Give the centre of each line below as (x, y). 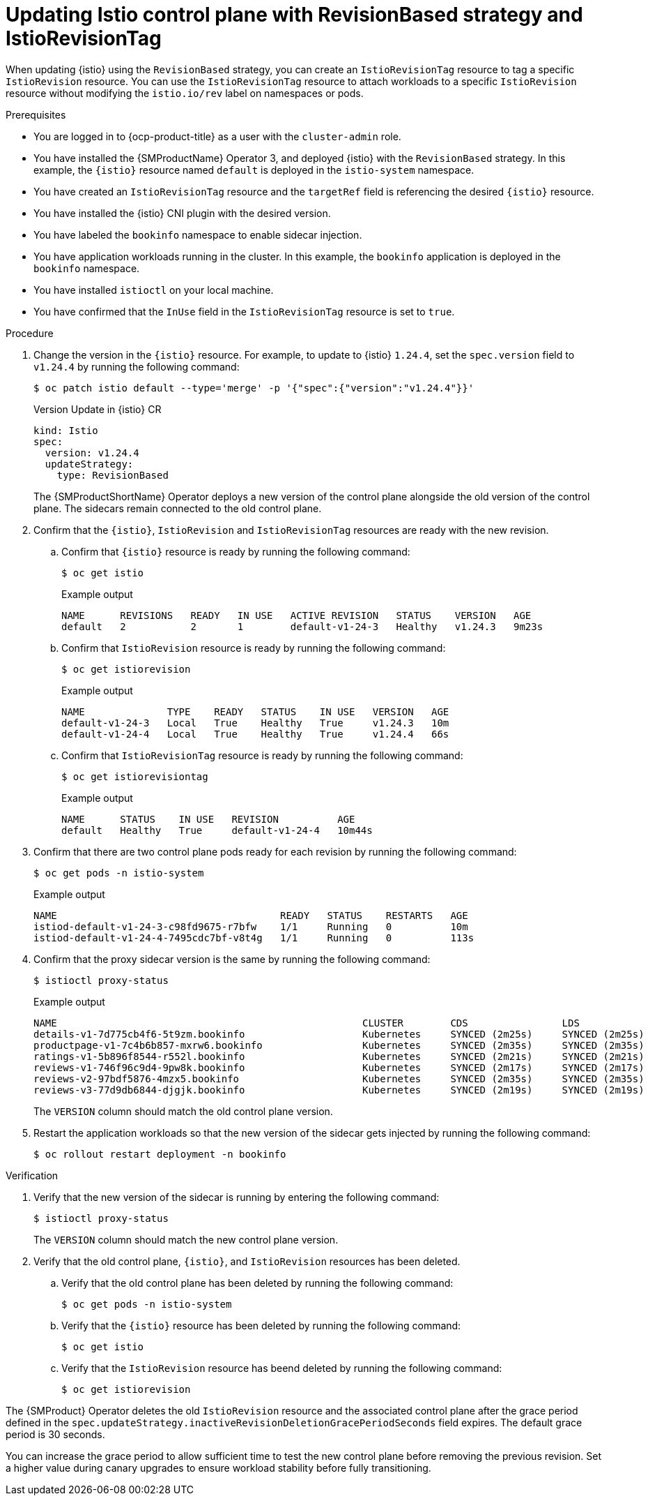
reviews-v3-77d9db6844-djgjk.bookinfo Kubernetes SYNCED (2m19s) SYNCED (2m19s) (339, 1090)
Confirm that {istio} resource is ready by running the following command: (236, 551)
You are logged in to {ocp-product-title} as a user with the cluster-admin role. (217, 136)
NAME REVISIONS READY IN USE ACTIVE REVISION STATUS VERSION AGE (296, 615)
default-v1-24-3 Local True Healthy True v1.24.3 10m (255, 723)
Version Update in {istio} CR (98, 409)
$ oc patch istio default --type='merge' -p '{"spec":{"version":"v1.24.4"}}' (254, 388)
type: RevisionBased (113, 475)
